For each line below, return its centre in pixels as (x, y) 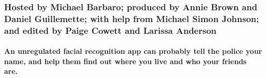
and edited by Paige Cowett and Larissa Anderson (110, 30)
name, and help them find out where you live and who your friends (125, 61)
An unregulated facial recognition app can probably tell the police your (133, 51)
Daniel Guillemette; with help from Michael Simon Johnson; (132, 18)
